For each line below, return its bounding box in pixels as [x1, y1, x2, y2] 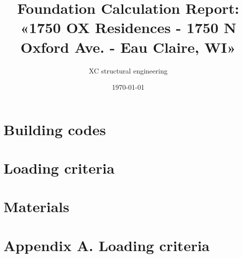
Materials [3, 196, 70, 217]
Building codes [3, 119, 106, 139]
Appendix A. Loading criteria [3, 235, 210, 255]
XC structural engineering [89, 65, 168, 75]
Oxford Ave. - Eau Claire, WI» [20, 37, 236, 57]
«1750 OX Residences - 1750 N [20, 17, 237, 37]
